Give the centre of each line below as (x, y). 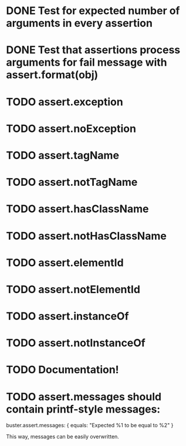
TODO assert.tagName (62, 155)
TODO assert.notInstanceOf (76, 343)
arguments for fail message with (87, 62)
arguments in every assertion (79, 23)
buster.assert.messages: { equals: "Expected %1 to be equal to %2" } (90, 425)
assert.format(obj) (52, 75)
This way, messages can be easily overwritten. (62, 437)
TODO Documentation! (62, 370)
